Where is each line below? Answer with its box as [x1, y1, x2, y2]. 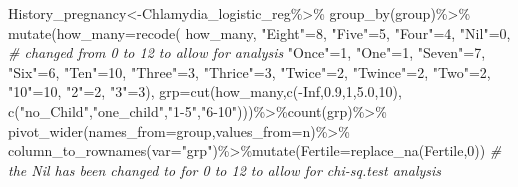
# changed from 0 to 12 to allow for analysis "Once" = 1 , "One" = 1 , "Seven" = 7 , [8, 42, 486, 63]
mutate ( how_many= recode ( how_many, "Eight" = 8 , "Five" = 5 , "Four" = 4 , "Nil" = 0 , [8, 22, 511, 43]
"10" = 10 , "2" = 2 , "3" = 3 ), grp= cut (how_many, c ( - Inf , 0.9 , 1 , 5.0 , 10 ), [8, 81, 402, 102]
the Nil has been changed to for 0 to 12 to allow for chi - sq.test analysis [8, 159, 442, 180]
